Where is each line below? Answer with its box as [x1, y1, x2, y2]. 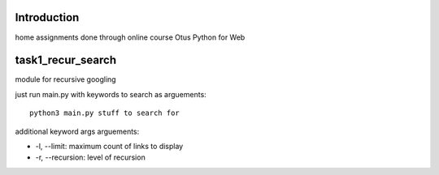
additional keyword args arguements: [15, 126, 140, 136]
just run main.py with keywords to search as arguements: [15, 89, 206, 99]
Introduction [15, 11, 80, 24]
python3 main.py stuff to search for [29, 109, 180, 117]
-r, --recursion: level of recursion [35, 152, 146, 162]
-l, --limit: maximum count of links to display [35, 141, 184, 151]
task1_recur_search [15, 53, 117, 67]
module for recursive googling [15, 75, 117, 84]
